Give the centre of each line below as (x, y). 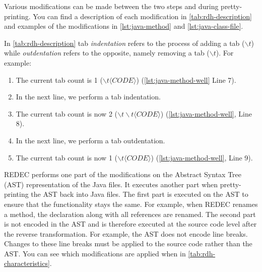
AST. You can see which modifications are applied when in (95, 253)
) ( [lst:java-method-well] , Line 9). (202, 157)
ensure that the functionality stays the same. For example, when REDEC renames (131, 204)
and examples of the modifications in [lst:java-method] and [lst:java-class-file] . (124, 26)
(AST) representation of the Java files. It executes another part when (111, 184)
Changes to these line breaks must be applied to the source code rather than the (128, 243)
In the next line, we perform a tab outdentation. (90, 140)
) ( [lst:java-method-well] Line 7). (186, 79)
